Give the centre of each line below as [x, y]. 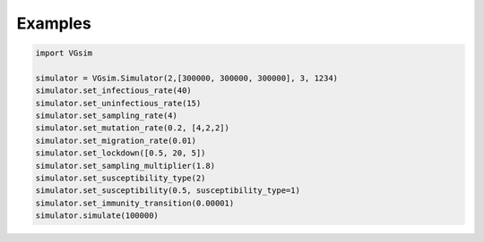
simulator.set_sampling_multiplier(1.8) [125, 166]
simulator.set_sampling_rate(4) [107, 116]
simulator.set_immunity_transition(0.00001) [135, 203]
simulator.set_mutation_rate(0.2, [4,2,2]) [133, 128]
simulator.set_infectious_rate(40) [113, 91]
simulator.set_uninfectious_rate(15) [118, 103]
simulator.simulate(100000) [97, 216]
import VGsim [64, 53]
